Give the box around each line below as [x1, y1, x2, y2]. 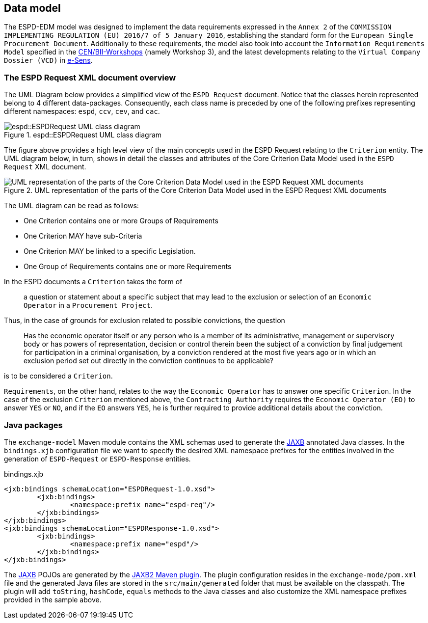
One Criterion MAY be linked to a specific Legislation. [24, 247, 196, 256]
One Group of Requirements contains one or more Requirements [24, 262, 232, 271]
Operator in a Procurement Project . [24, 301, 153, 310]
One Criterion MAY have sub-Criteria [24, 232, 142, 241]
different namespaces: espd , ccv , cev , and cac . [4, 107, 160, 116]
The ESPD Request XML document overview [4, 72, 176, 82]
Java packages [4, 420, 63, 430]
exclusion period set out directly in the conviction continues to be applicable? [24, 356, 273, 365]
